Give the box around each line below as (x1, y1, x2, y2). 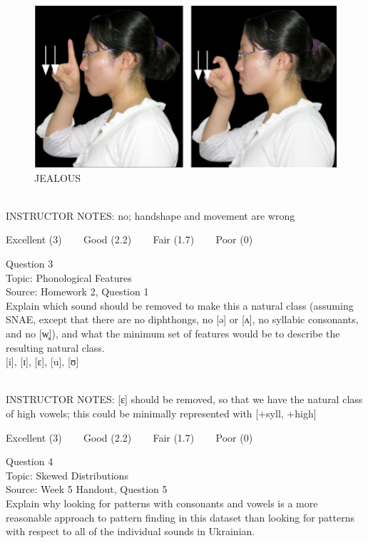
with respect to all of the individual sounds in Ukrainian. (6, 524, 255, 539)
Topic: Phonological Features (6, 270, 132, 285)
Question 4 (6, 454, 53, 469)
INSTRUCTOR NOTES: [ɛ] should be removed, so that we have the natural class (6, 392, 363, 407)
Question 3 (6, 256, 53, 271)
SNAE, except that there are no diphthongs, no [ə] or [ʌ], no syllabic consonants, (6, 312, 359, 327)
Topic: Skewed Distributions (6, 467, 128, 482)
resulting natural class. (6, 340, 105, 355)
